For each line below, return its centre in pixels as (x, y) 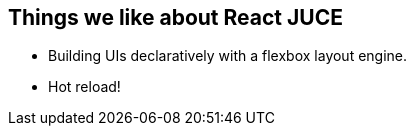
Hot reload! (84, 87)
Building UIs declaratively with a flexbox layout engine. (228, 56)
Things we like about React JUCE (175, 17)
